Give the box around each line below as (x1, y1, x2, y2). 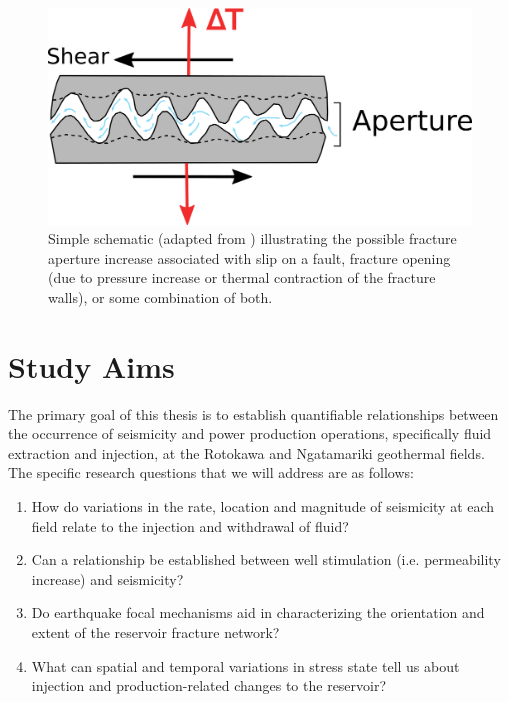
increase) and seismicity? (31, 568, 184, 589)
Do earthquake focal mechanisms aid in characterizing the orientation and (31, 602, 485, 623)
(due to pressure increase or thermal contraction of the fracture (48, 267, 436, 288)
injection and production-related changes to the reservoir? (31, 675, 387, 696)
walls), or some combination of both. (48, 286, 273, 307)
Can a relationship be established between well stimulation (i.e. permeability (31, 549, 501, 570)
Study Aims (8, 345, 175, 386)
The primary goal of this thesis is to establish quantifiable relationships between (8, 403, 499, 424)
